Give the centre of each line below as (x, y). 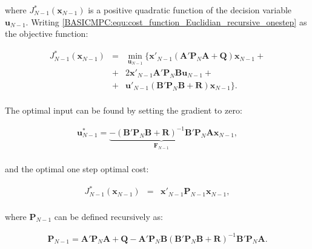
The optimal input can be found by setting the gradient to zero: (124, 110)
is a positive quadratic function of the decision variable (190, 10)
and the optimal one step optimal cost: (77, 169)
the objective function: (47, 34)
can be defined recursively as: (108, 216)
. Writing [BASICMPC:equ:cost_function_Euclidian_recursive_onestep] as (166, 21)
